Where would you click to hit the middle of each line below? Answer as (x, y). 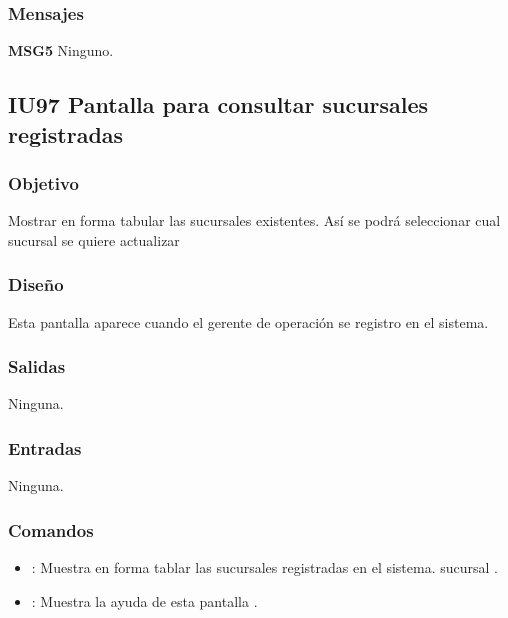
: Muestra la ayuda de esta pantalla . (144, 600)
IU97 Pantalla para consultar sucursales (218, 104)
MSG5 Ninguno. (61, 50)
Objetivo (43, 182)
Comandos (51, 529)
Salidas (37, 366)
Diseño (36, 284)
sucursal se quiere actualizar (94, 239)
